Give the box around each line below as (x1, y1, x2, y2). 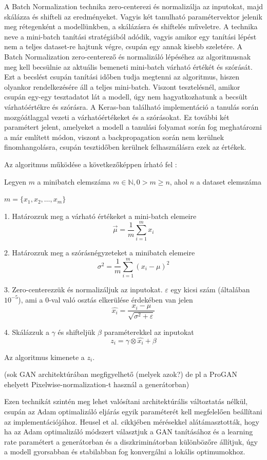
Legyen (4, 176, 26, 187)
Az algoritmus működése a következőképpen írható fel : (4, 158, 177, 169)
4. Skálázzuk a (4, 326, 49, 337)
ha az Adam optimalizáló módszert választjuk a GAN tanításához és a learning (4, 426, 253, 437)
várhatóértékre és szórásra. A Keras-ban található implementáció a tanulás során (4, 101, 259, 112)
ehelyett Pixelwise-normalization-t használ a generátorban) (4, 378, 189, 389)
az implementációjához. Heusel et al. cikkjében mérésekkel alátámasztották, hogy (4, 416, 259, 427)
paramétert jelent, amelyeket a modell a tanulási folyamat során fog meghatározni (4, 122, 262, 132)
